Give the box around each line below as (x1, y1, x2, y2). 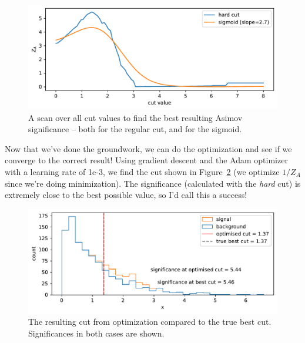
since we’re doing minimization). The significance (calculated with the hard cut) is (5, 177, 301, 189)
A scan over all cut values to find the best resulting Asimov (28, 111, 243, 123)
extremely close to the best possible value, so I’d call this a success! (5, 189, 247, 201)
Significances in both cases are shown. (28, 327, 165, 339)
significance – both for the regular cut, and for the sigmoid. (28, 123, 242, 135)
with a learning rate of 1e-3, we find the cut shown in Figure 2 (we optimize (5, 166, 280, 178)
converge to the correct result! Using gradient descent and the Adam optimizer (5, 154, 288, 166)
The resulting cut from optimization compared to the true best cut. (28, 315, 272, 328)
